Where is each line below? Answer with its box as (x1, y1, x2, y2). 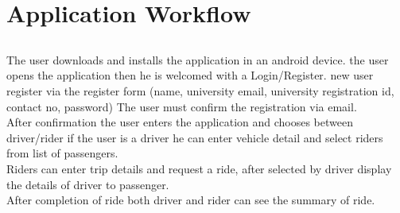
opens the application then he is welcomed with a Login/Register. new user (6, 67, 374, 83)
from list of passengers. (6, 145, 118, 161)
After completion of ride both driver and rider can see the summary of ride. (6, 192, 375, 208)
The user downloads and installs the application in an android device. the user (6, 51, 389, 68)
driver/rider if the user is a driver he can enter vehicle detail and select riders (6, 129, 383, 145)
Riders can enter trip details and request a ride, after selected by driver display (6, 160, 392, 176)
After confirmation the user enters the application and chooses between (6, 114, 354, 130)
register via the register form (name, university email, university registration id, (6, 82, 394, 99)
